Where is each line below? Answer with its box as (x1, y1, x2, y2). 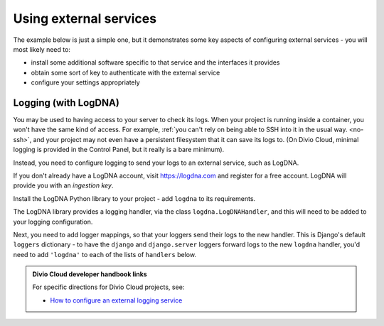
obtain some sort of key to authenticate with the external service (31, 68, 220, 77)
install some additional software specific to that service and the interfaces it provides (31, 58, 280, 67)
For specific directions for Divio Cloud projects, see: (32, 283, 185, 291)
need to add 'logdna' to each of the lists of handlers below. (13, 250, 197, 259)
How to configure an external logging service (50, 295, 183, 305)
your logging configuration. (13, 217, 93, 226)
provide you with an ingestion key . (13, 181, 114, 190)
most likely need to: (13, 45, 71, 53)
